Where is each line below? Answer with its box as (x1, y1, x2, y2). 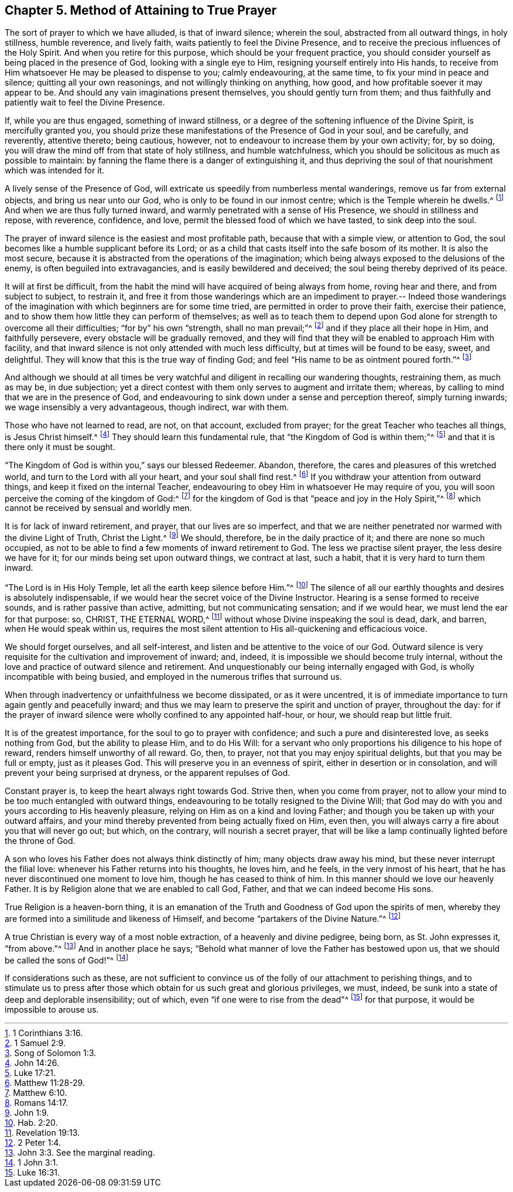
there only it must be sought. (5, 442, 115, 452)
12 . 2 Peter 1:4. (5, 1137, 61, 1147)
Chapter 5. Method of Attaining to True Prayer (5, 3, 277, 18)
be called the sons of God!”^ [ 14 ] (5, 953, 128, 965)
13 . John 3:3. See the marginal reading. (5, 1147, 155, 1157)
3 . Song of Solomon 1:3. (5, 1047, 97, 1058)
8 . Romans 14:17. (5, 1097, 68, 1108)
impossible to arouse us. (5, 1004, 99, 1014)
